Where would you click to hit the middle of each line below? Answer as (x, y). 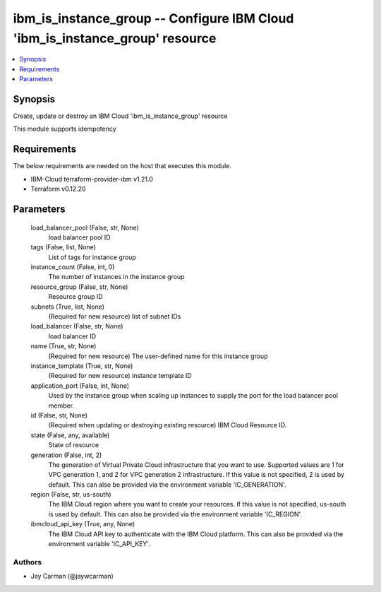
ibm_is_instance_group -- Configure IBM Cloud (153, 18)
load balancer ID (72, 336)
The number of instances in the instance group (116, 277)
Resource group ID (75, 297)
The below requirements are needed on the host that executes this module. (122, 166)
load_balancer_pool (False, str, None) (85, 227)
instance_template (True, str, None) (82, 366)
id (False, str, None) (59, 415)
